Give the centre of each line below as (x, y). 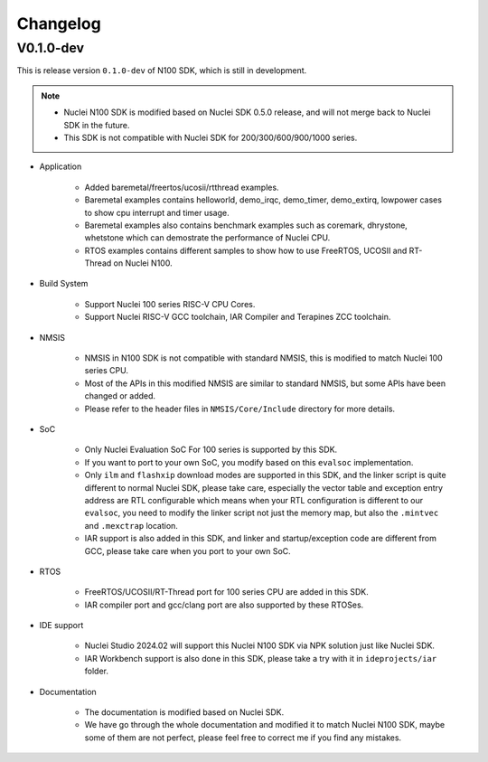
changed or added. (120, 396)
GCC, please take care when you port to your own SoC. (188, 550)
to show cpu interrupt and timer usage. (157, 212)
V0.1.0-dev (51, 48)
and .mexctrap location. (131, 525)
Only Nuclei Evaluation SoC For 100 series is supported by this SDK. (211, 450)
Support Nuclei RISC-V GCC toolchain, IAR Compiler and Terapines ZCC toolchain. (238, 317)
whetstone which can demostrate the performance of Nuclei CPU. (207, 238)
